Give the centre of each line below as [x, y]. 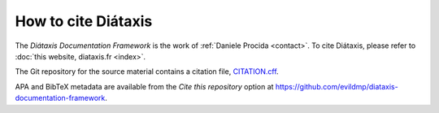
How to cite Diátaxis [84, 21]
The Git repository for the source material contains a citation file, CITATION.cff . [147, 72]
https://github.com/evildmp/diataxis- [337, 86]
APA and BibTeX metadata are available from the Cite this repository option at [144, 86]
